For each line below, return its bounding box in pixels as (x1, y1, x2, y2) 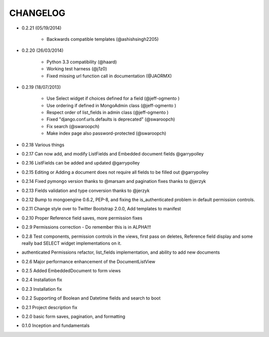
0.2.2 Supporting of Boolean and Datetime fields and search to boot (21, 295, 161, 301)
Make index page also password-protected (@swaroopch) (46, 130, 166, 137)
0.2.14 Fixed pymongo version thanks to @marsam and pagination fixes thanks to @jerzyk (21, 178, 206, 184)
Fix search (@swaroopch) (46, 123, 100, 129)
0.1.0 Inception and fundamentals (21, 323, 90, 329)
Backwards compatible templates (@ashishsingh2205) (46, 36, 159, 42)
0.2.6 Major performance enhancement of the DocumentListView (21, 258, 155, 264)
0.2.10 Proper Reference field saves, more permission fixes (21, 215, 142, 221)
